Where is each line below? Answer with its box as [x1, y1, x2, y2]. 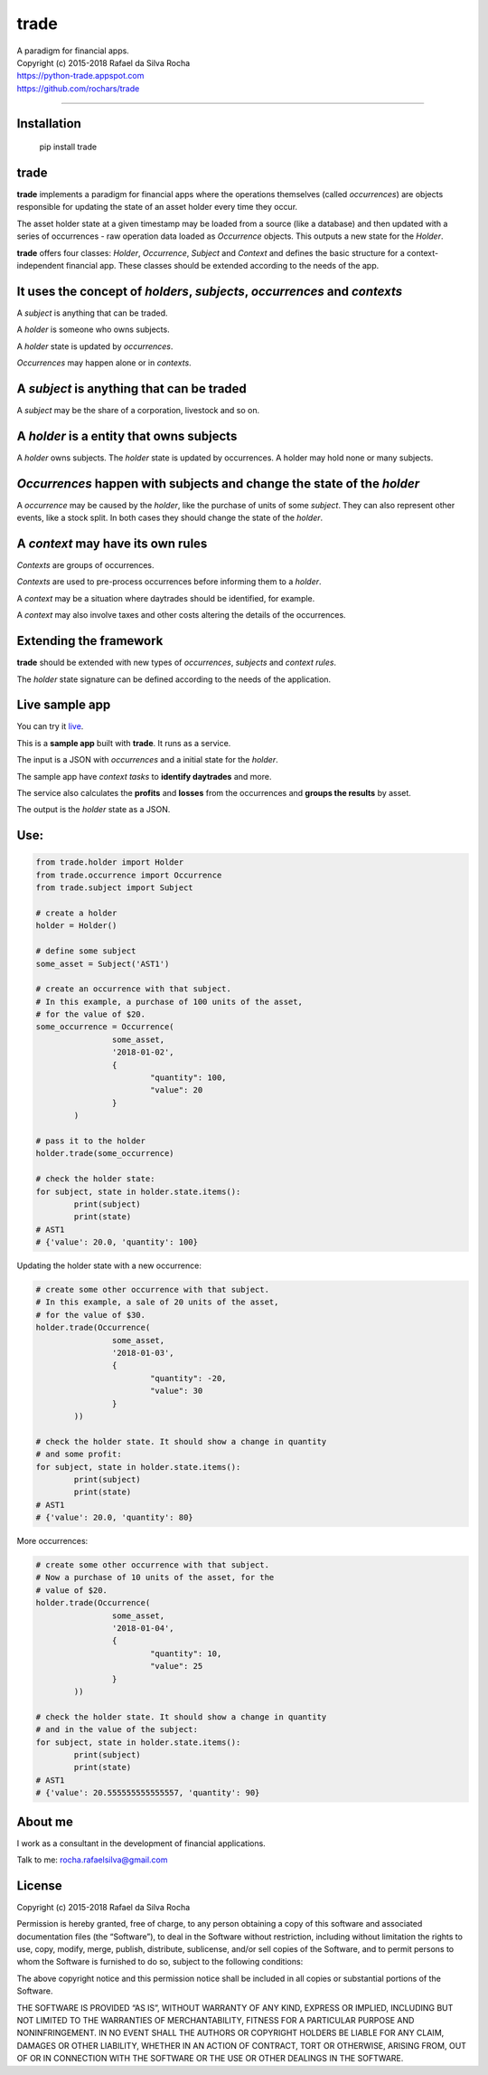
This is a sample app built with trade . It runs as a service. [16, 737, 231, 748]
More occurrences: [16, 1536, 89, 1547]
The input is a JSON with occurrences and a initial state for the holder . [16, 754, 279, 765]
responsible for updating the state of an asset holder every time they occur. [16, 202, 298, 213]
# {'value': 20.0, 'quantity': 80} [35, 1512, 193, 1523]
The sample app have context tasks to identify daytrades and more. [16, 771, 272, 782]
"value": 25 [149, 1661, 203, 1672]
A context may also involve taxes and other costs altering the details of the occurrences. [16, 610, 347, 621]
